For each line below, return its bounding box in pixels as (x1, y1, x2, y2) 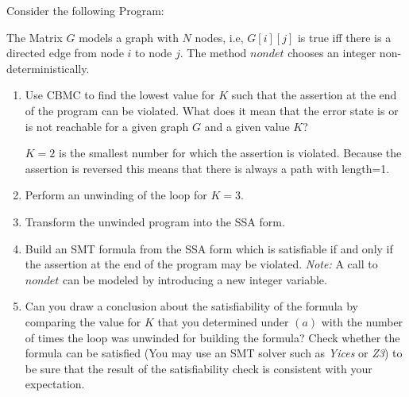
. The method (179, 44, 247, 61)
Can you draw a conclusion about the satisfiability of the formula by (25, 298, 358, 314)
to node (135, 44, 172, 61)
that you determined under (157, 313, 289, 330)
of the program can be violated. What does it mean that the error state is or (25, 102, 399, 118)
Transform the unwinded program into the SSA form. (25, 213, 285, 229)
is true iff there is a (297, 29, 392, 45)
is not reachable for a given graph (25, 118, 189, 134)
